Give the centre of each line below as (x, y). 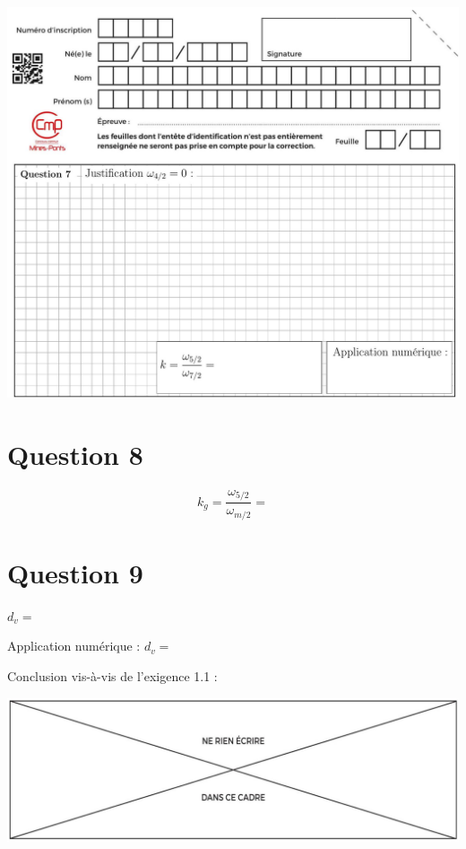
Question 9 (75, 572)
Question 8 (75, 454)
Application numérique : (74, 646)
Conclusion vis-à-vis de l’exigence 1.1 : (112, 676)
